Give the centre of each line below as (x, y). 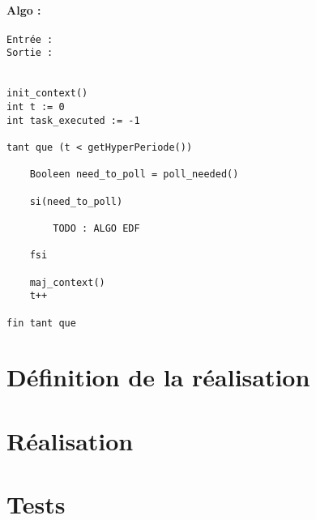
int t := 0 (36, 107)
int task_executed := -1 (73, 120)
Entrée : (30, 39)
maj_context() (67, 282)
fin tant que (41, 323)
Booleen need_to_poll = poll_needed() (134, 175)
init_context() (47, 94)
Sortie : (30, 53)
